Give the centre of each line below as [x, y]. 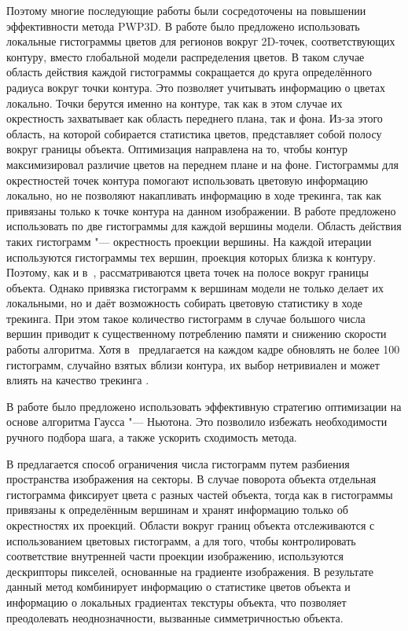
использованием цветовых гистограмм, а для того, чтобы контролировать [181, 540]
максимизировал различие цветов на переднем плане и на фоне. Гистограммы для [202, 164]
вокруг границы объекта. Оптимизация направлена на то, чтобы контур [177, 149]
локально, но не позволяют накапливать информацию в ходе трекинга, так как [194, 195]
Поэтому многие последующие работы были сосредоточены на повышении [186, 10]
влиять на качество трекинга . [78, 380]
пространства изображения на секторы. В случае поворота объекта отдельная [191, 479]
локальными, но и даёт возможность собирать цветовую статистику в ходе [184, 303]
